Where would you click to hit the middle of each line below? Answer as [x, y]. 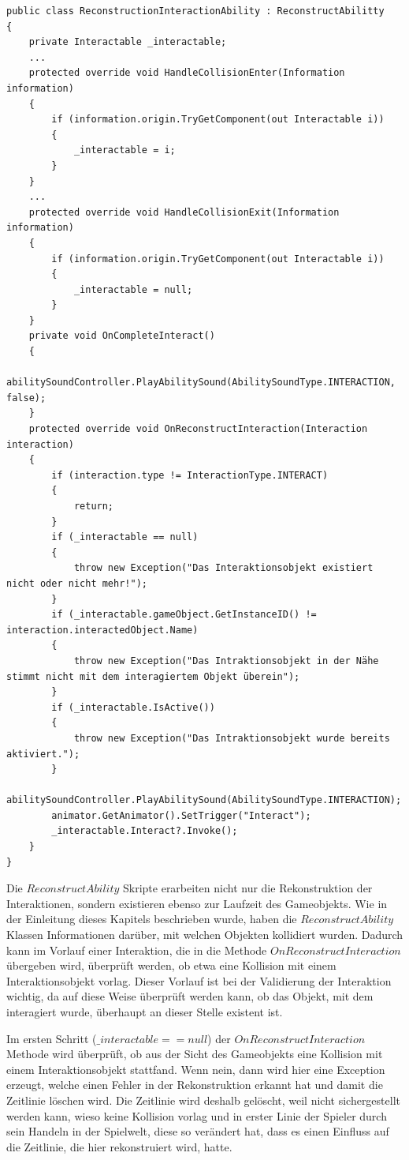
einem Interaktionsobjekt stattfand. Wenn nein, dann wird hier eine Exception [196, 1069]
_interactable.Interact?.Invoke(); [145, 831]
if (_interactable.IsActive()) [133, 707]
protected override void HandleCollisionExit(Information [184, 212]
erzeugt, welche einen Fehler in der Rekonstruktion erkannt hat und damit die [195, 1085]
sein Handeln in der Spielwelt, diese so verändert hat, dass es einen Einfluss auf [198, 1131]
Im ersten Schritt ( [52, 1038]
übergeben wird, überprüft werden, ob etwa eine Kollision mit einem [171, 965]
